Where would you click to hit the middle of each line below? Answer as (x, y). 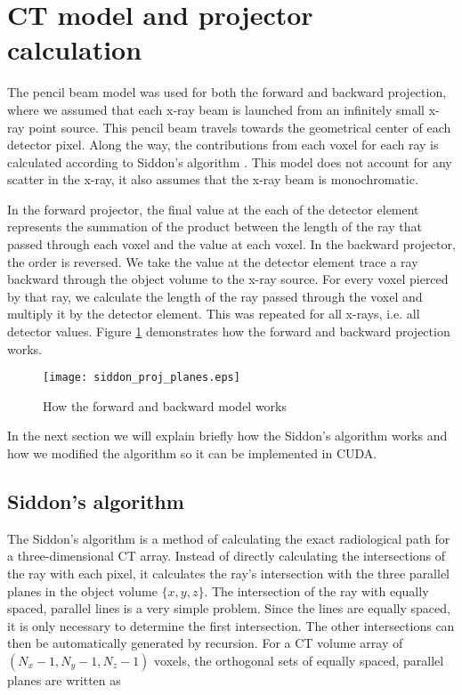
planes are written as (64, 680)
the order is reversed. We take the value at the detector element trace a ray (213, 261)
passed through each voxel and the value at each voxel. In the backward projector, (231, 244)
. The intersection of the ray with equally (316, 590)
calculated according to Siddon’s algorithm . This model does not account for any (230, 162)
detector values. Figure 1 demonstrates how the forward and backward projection (229, 331)
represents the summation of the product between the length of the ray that (215, 226)
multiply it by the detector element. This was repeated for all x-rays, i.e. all (214, 314)
